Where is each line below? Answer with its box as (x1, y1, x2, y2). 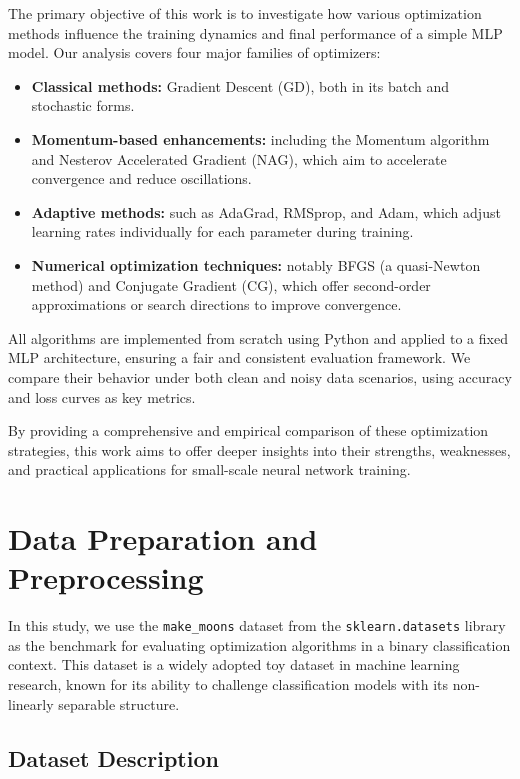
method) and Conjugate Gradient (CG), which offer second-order (31, 274, 431, 295)
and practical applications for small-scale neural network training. (8, 459, 411, 480)
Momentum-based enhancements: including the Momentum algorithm (31, 128, 490, 149)
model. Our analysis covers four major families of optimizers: (8, 42, 381, 63)
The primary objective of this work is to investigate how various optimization (8, 3, 482, 23)
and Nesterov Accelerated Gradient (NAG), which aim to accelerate (31, 148, 447, 169)
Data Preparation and (8, 518, 318, 559)
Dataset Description (8, 742, 219, 773)
